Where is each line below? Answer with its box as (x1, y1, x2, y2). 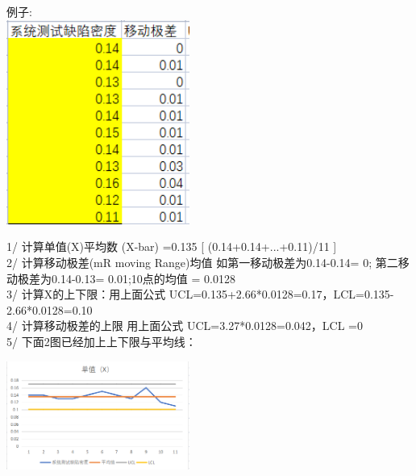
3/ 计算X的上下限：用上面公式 (6, 286, 166, 303)
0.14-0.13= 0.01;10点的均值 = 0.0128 (51, 269, 235, 286)
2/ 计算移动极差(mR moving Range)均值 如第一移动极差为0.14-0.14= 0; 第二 (6, 253, 398, 270)
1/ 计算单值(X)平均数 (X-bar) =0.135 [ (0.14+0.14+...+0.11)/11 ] (6, 238, 337, 255)
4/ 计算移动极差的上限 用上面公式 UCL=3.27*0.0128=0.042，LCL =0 (6, 317, 363, 334)
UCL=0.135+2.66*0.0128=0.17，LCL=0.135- (168, 286, 394, 303)
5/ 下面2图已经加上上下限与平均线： (6, 332, 197, 349)
